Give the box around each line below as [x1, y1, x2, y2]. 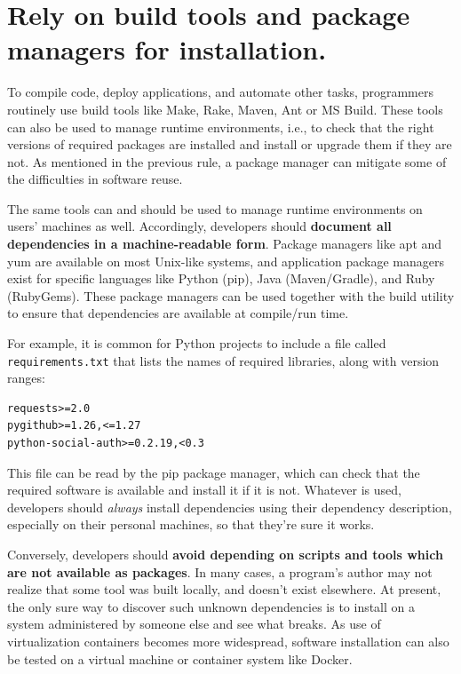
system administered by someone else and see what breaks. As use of [7, 615, 381, 633]
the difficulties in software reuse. [7, 170, 183, 188]
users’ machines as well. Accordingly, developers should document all [7, 217, 392, 235]
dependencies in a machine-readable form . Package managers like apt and [7, 234, 442, 253]
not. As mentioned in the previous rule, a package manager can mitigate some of [7, 152, 447, 170]
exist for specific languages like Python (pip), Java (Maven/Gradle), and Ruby [7, 269, 435, 288]
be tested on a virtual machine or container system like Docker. [7, 649, 353, 668]
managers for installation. [7, 31, 327, 67]
